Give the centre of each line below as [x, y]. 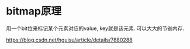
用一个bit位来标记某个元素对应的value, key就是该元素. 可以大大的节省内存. [95, 28]
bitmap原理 [34, 11]
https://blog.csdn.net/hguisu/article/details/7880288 [69, 40]
